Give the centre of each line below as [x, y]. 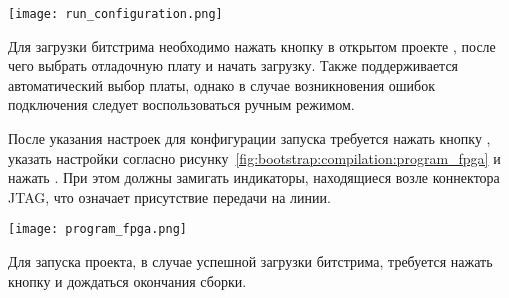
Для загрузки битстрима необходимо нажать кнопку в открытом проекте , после [252, 45]
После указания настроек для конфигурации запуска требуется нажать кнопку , [249, 138]
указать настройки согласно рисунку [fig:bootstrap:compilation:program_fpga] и [254, 157]
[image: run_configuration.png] [115, 14]
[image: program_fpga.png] [97, 229]
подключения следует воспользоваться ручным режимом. [181, 104]
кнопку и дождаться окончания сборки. [127, 280]
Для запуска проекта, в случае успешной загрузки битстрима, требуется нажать [250, 261]
